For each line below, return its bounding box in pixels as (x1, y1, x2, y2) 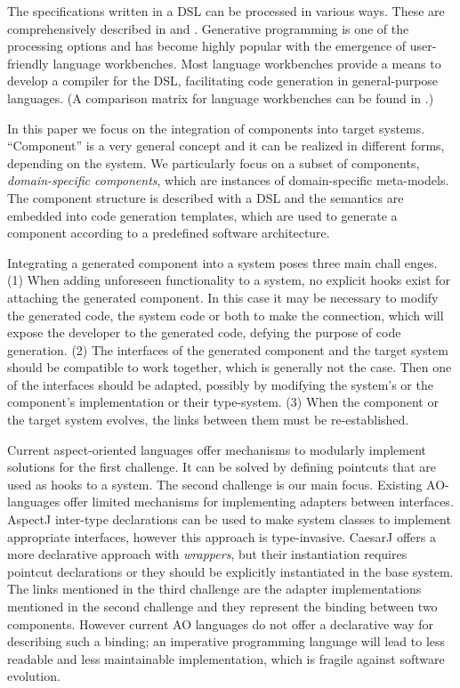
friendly (7, 53, 49, 72)
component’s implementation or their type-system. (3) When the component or (7, 393, 439, 411)
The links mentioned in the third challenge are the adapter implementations (7, 579, 422, 598)
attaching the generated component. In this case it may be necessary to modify (7, 287, 439, 306)
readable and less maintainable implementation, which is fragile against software (7, 649, 445, 668)
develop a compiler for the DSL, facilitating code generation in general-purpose (7, 71, 439, 90)
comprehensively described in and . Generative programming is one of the (7, 19, 409, 37)
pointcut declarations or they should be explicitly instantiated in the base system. (7, 562, 454, 580)
